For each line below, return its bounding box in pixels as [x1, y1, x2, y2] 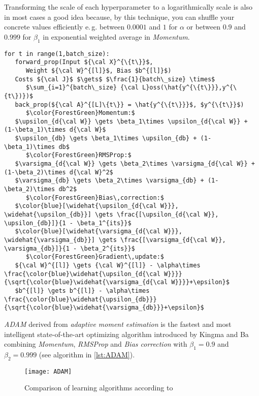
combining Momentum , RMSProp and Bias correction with [4, 339, 187, 349]
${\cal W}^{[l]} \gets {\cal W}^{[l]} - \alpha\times [15, 261, 201, 269]
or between [186, 21, 221, 32]
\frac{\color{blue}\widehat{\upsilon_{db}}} [4, 295, 157, 303]
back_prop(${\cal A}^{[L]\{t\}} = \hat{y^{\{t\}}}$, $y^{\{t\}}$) [15, 101, 244, 108]
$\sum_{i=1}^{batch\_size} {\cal [25, 84, 139, 92]
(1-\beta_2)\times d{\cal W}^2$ [4, 168, 113, 176]
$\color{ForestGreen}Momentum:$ [25, 109, 135, 117]
